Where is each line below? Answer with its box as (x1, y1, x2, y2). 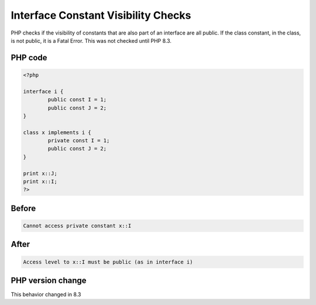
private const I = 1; (47, 138, 110, 144)
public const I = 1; (47, 97, 107, 103)
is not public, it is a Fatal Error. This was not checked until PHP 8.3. (11, 37, 172, 44)
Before (11, 203, 36, 213)
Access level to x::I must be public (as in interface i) (23, 258, 193, 265)
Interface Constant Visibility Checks (11, 9, 191, 22)
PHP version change (11, 276, 87, 285)
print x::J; (23, 170, 58, 177)
